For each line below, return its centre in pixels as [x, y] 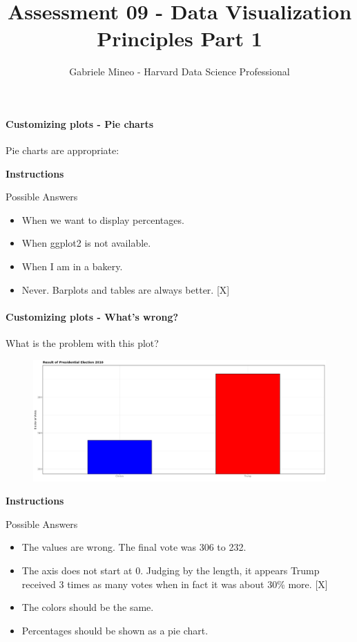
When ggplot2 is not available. [86, 243]
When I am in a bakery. [72, 266]
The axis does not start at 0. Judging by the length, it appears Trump [171, 570]
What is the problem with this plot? [82, 343]
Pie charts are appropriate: [62, 150]
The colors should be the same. [88, 607]
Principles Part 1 [180, 38]
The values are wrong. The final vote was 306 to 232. [134, 547]
